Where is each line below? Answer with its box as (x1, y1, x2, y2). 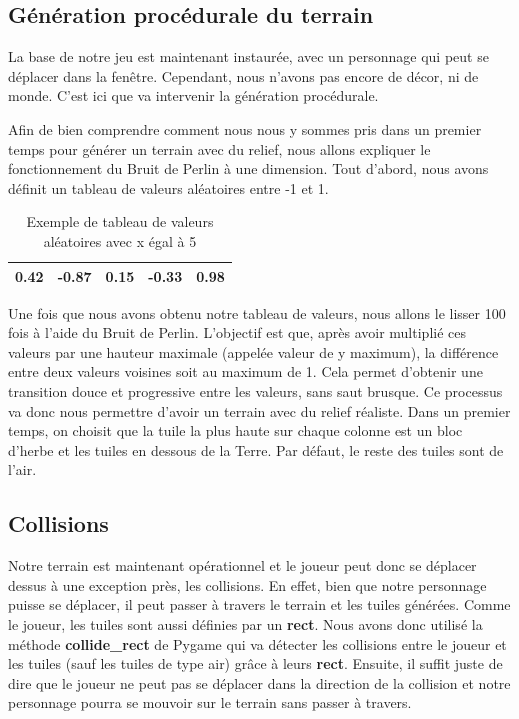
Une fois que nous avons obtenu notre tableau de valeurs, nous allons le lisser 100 (8, 302, 506, 323)
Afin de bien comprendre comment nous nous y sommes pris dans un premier (8, 118, 482, 139)
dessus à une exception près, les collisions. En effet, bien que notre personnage (8, 574, 487, 595)
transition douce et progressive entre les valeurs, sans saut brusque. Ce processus (8, 381, 503, 402)
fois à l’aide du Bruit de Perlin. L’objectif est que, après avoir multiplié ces (8, 322, 466, 343)
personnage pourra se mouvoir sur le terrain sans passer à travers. (8, 692, 412, 713)
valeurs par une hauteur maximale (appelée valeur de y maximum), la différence (8, 341, 499, 362)
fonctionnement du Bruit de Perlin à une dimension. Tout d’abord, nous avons (8, 158, 489, 179)
